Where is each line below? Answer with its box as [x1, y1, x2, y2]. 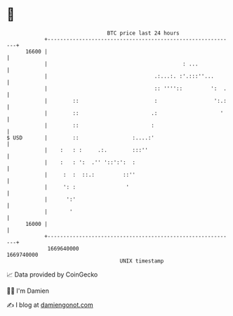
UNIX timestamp [119, 257, 164, 265]
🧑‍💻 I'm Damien [6, 286, 50, 295]
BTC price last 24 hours [107, 30, 180, 37]
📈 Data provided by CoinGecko [6, 270, 98, 279]
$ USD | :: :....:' [6, 134, 155, 141]
